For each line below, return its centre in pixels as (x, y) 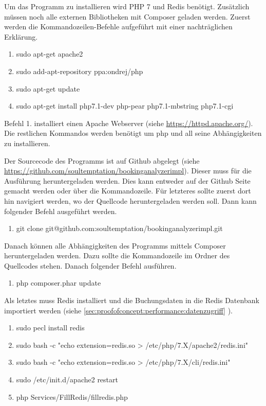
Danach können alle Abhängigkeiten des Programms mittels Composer (115, 245)
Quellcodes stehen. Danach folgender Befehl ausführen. (90, 265)
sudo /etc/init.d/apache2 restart (67, 379)
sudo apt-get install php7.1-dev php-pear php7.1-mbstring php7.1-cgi (125, 106)
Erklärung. (21, 36)
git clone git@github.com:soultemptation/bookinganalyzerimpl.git (119, 228)
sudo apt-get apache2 (50, 54)
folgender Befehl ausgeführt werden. (61, 211)
